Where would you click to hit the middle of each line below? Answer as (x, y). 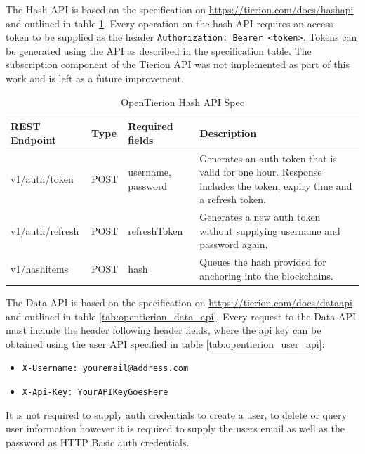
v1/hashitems (40, 269)
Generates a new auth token (260, 217)
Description (228, 133)
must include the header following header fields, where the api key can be (164, 330)
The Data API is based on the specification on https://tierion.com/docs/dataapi (179, 302)
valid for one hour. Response (261, 172)
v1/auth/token (42, 179)
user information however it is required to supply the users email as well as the (175, 428)
